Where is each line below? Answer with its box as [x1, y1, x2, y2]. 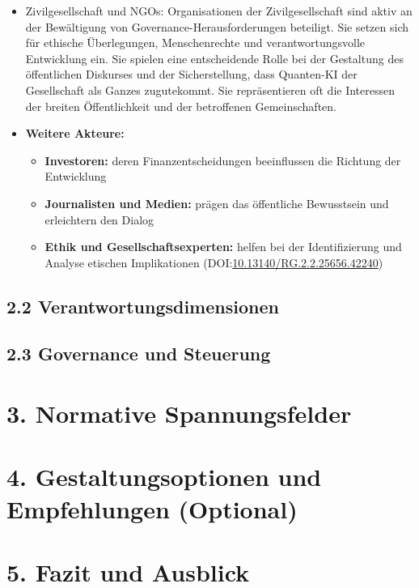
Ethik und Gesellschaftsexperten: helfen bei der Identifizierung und [44, 238, 402, 255]
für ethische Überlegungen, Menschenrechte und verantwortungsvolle [25, 34, 366, 51]
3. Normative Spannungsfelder [6, 397, 352, 430]
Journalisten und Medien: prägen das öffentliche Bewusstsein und [44, 194, 389, 211]
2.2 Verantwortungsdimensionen [6, 293, 279, 318]
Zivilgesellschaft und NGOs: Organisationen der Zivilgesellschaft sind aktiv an [25, 2, 413, 19]
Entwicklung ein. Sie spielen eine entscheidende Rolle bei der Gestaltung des [25, 49, 404, 66]
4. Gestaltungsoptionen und [6, 460, 322, 493]
